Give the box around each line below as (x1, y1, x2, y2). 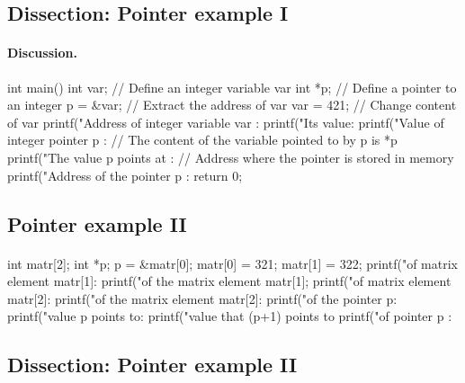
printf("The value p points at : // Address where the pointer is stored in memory (7, 147, 454, 166)
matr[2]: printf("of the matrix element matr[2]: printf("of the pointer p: (7, 289, 398, 307)
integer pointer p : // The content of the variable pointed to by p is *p (7, 130, 398, 149)
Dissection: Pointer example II (7, 351, 298, 379)
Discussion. (7, 43, 77, 62)
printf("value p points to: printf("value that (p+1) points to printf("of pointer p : (7, 307, 452, 325)
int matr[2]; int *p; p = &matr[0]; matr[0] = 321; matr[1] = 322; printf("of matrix (7, 254, 458, 272)
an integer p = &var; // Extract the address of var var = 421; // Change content (7, 95, 457, 114)
